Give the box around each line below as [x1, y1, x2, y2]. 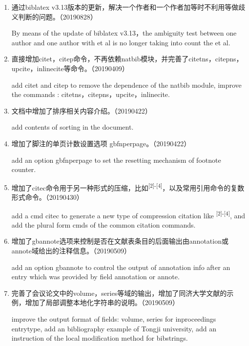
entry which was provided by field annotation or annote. [11, 271, 180, 282]
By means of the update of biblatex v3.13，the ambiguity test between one [11, 28, 237, 38]
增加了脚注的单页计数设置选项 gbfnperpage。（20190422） [11, 138, 191, 148]
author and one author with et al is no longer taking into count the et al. [11, 37, 230, 47]
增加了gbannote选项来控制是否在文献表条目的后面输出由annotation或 [11, 236, 228, 246]
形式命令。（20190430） [11, 192, 83, 202]
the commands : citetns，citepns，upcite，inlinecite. [11, 89, 170, 99]
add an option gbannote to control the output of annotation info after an [11, 262, 230, 272]
